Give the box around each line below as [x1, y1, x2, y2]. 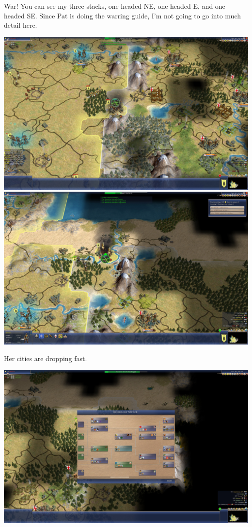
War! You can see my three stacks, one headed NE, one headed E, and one [4, 1, 225, 11]
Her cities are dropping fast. [4, 353, 87, 363]
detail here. [4, 20, 37, 30]
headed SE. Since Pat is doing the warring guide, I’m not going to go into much [4, 10, 241, 20]
